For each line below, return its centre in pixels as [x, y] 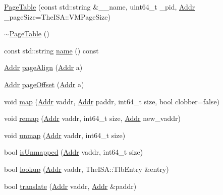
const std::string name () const [51, 50]
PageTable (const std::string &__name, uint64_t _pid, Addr [100, 7]
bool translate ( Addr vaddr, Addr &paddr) [70, 186]
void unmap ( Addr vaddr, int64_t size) [65, 135]
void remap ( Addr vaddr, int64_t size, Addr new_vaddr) [92, 118]
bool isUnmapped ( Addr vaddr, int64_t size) [74, 152]
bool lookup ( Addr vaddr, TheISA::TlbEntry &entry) [87, 169]
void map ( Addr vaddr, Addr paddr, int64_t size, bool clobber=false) [112, 101]
